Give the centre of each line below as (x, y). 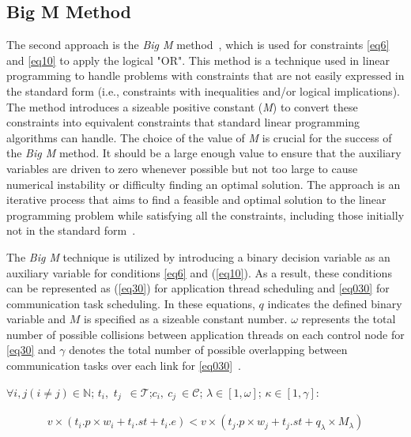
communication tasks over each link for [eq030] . (124, 365)
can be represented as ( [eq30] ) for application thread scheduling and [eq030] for (198, 288)
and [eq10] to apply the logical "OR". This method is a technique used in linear (198, 60)
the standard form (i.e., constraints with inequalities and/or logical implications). (203, 90)
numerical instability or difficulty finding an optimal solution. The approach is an (204, 184)
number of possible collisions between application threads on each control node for (205, 334)
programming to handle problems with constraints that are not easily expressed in (205, 75)
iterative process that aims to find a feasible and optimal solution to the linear (196, 200)
